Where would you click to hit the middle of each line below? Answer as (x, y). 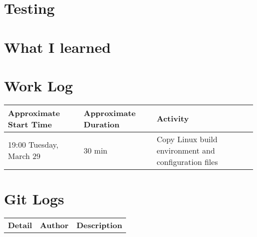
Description (99, 225)
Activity (172, 118)
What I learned (58, 47)
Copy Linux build (187, 139)
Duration (102, 124)
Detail (20, 225)
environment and (186, 150)
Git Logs (34, 199)
